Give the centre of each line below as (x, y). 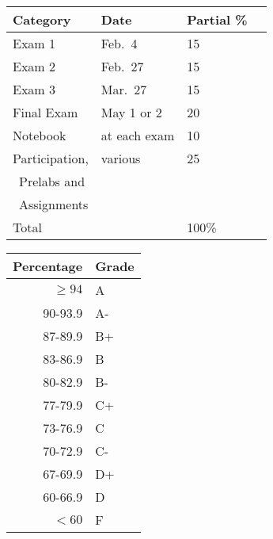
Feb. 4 (119, 43)
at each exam (138, 135)
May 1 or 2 (131, 112)
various (121, 158)
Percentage (48, 266)
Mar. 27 (124, 89)
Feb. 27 (122, 66)
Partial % (217, 19)
